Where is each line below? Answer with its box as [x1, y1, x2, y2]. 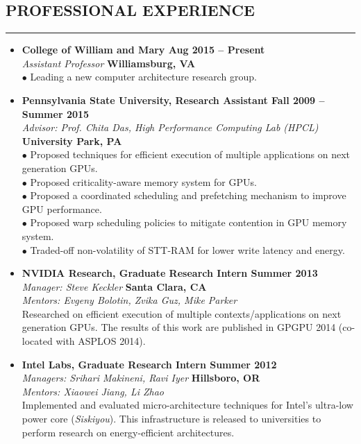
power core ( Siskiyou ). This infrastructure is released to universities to [22, 411, 321, 426]
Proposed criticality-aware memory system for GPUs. [30, 174, 257, 189]
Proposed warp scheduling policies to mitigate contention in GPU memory [30, 215, 347, 230]
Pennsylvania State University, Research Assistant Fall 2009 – [22, 92, 325, 107]
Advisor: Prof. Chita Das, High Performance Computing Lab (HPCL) [22, 120, 319, 135]
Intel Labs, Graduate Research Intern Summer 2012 [22, 357, 277, 371]
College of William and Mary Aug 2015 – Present [22, 42, 265, 57]
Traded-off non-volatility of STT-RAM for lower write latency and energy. [30, 242, 345, 257]
